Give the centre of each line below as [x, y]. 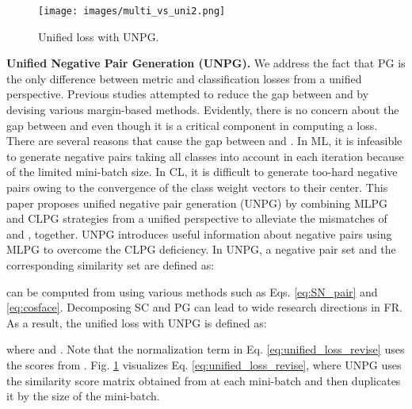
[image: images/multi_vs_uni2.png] [132, 11]
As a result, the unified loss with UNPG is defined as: [137, 322]
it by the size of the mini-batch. [83, 396]
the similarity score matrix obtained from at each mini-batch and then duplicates [204, 380]
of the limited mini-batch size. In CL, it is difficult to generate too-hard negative [202, 172]
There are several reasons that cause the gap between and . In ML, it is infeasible [204, 141]
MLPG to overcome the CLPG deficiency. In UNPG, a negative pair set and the [201, 249]
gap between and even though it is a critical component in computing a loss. [192, 125]
